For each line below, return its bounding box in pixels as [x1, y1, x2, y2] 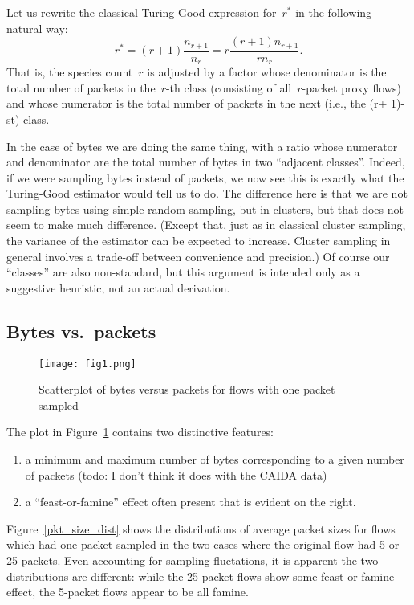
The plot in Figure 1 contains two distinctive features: [6, 423, 274, 440]
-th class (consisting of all [165, 79, 292, 96]
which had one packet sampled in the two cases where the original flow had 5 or [6, 536, 400, 553]
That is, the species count [6, 63, 133, 80]
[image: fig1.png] [39, 358, 136, 370]
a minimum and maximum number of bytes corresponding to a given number [25, 451, 404, 468]
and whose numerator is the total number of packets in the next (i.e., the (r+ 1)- [6, 95, 405, 112]
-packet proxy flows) [302, 79, 401, 96]
